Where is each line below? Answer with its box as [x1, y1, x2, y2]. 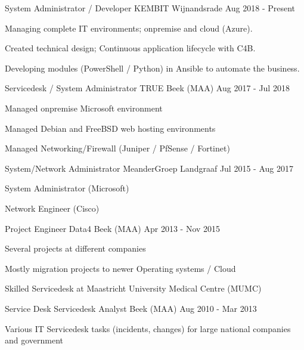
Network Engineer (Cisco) [5, 202, 100, 214]
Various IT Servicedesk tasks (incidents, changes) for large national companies [5, 322, 291, 334]
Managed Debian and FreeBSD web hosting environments [5, 122, 216, 134]
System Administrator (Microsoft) [5, 182, 129, 194]
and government [5, 334, 64, 346]
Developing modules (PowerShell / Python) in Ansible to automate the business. [5, 61, 300, 74]
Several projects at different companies [5, 242, 146, 255]
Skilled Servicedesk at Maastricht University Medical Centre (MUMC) [5, 282, 262, 295]
